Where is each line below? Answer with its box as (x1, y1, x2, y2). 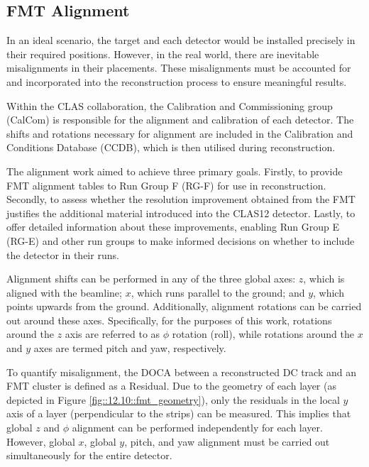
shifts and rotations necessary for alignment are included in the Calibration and (6, 126, 353, 141)
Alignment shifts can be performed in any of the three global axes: (6, 271, 296, 286)
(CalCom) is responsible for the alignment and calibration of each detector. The (6, 112, 354, 127)
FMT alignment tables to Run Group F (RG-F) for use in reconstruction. (6, 177, 326, 192)
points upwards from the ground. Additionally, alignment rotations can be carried (6, 299, 362, 314)
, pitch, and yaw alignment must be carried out (124, 434, 330, 449)
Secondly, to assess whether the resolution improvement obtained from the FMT (6, 192, 356, 207)
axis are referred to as (65, 326, 160, 341)
